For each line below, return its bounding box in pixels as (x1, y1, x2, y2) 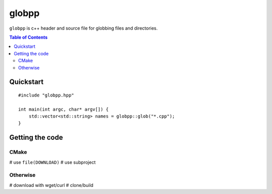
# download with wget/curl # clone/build (9, 182, 94, 188)
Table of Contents (9, 34, 48, 40)
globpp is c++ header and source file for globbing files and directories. (9, 25, 158, 31)
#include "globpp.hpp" (18, 92, 75, 98)
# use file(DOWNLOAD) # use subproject (9, 159, 96, 165)
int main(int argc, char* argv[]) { (18, 106, 109, 112)
